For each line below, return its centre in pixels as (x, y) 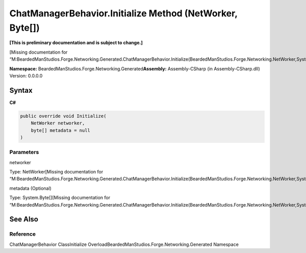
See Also (24, 219)
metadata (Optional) (31, 188)
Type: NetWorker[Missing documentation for (56, 172)
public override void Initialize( (63, 116)
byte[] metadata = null (60, 130)
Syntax (21, 90)
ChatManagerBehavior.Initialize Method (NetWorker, (123, 13)
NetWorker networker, (58, 123)
